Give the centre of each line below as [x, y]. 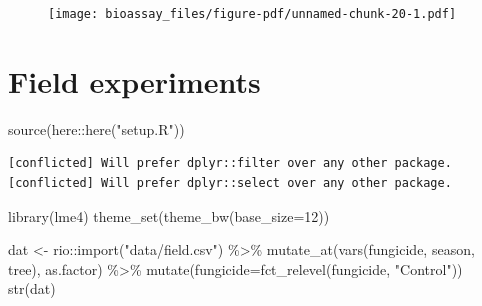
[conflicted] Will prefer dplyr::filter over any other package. [230, 163]
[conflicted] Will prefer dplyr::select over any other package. [230, 182]
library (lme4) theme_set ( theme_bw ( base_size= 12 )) [169, 215]
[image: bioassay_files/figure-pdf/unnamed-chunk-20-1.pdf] [252, 14]
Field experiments [134, 80]
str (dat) [32, 288]
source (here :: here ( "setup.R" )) [96, 128]
